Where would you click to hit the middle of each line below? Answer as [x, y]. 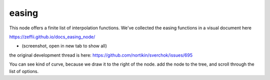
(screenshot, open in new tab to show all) [64, 46]
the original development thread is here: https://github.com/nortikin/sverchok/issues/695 [101, 55]
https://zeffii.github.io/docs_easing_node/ [52, 37]
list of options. [24, 71]
